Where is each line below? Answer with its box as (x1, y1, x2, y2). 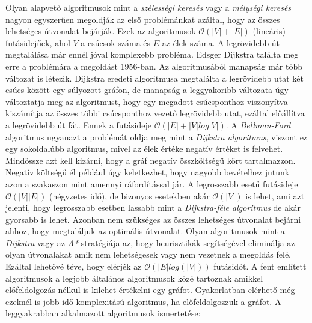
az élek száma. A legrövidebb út (162, 36, 280, 49)
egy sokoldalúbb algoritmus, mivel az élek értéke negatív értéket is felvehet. (5, 142, 283, 155)
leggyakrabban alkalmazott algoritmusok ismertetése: (5, 307, 201, 319)
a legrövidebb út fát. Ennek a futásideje (5, 118, 152, 131)
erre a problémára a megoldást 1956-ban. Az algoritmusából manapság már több (5, 59, 302, 72)
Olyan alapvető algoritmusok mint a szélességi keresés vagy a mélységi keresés (5, 1, 292, 13)
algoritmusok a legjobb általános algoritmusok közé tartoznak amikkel (5, 271, 263, 284)
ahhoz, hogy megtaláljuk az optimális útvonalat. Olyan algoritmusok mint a (5, 225, 285, 237)
